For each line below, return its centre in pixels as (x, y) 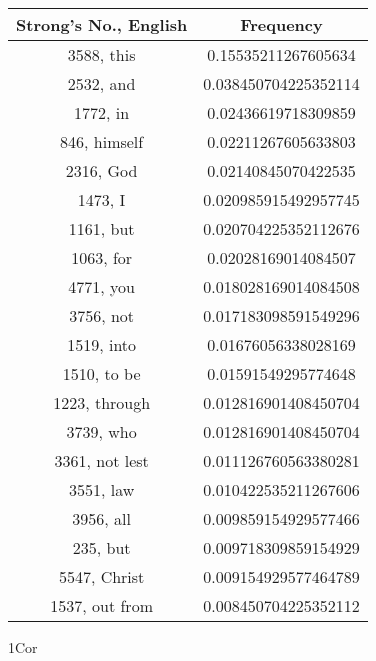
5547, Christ (101, 576)
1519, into (102, 344)
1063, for (102, 257)
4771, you (101, 286)
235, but (101, 547)
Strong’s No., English (102, 24)
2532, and (101, 83)
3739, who (101, 431)
